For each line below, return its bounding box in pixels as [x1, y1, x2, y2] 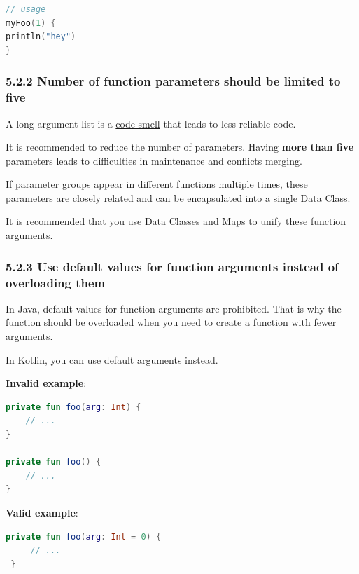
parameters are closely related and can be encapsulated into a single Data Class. [6, 190, 351, 205]
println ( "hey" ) [6, 32, 76, 42]
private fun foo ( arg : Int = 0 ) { [6, 531, 162, 542]
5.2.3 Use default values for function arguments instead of [6, 257, 339, 275]
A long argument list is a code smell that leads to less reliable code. [6, 116, 296, 130]
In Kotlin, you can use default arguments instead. [6, 352, 218, 367]
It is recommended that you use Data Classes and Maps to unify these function [6, 214, 346, 228]
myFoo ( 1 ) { [6, 18, 56, 28]
